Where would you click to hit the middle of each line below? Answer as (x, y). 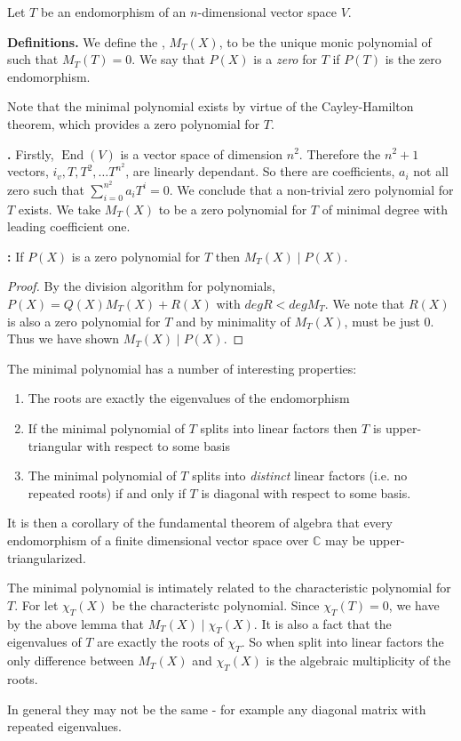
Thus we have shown (64, 338)
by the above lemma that (76, 623)
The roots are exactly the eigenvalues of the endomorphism (189, 398)
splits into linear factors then (279, 427)
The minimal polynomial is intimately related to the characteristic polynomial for (229, 588)
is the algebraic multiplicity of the (358, 660)
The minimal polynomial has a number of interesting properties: (182, 368)
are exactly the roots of (160, 642)
